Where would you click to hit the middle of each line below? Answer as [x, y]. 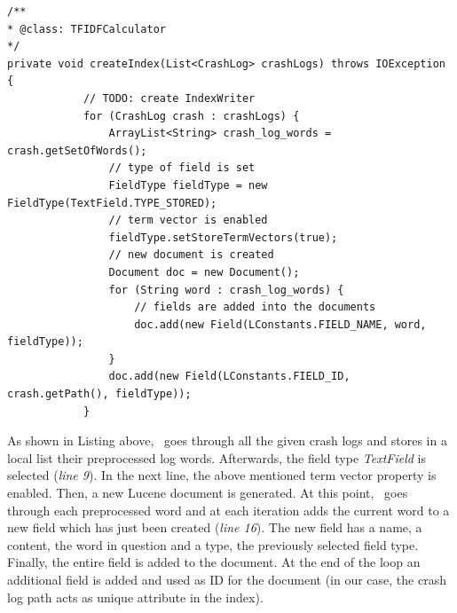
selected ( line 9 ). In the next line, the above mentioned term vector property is [222, 475]
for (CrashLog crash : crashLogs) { [191, 116]
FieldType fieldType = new [188, 185]
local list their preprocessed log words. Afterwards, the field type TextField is [217, 457]
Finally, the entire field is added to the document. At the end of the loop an [214, 562]
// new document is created [191, 255]
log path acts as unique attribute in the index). [135, 597]
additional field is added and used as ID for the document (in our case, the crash [227, 579]
